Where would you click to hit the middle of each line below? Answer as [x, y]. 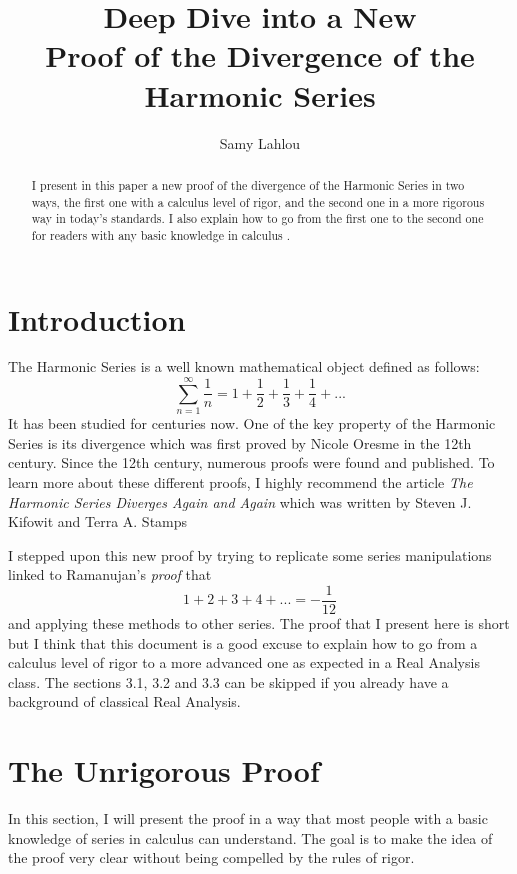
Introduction [97, 318]
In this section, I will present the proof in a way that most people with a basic [248, 818]
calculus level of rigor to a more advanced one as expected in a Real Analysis [244, 662]
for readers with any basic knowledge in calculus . [161, 234]
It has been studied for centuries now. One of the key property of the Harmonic [252, 423]
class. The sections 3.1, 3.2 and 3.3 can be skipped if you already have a [228, 681]
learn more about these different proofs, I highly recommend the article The [240, 481]
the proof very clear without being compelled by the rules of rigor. [211, 857]
